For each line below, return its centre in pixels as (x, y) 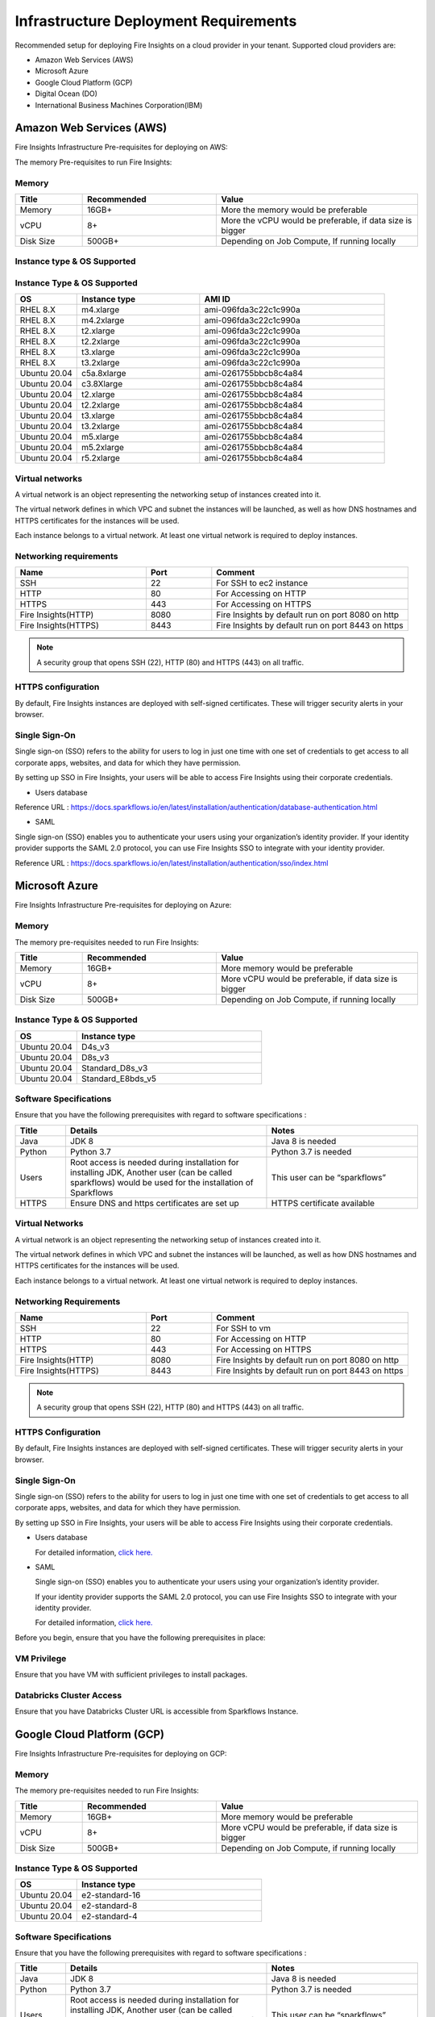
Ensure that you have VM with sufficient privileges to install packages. (131, 1675)
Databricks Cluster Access (68, 1695)
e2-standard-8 (110, 1906)
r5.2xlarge (101, 458)
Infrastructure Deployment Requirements (156, 21)
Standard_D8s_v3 (115, 1067)
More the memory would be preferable (294, 210)
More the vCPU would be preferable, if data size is (317, 220)
